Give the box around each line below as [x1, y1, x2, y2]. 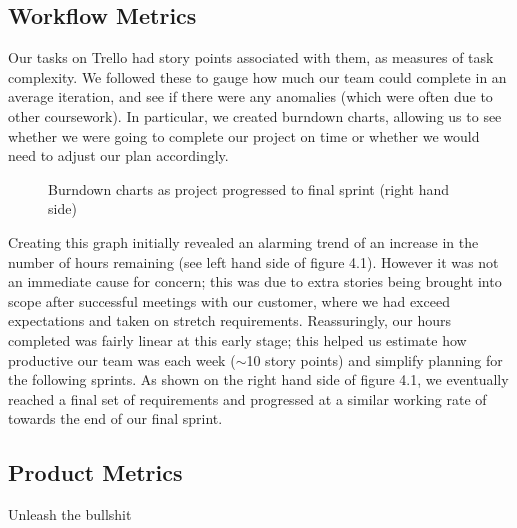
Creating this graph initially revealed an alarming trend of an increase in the [8, 231, 479, 252]
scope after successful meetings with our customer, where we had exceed [8, 290, 450, 311]
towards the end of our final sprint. [8, 408, 223, 429]
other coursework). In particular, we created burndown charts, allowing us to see [8, 105, 502, 126]
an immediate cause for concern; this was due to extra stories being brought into [8, 271, 502, 292]
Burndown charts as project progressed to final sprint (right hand [48, 178, 450, 199]
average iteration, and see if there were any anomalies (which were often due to [8, 86, 493, 107]
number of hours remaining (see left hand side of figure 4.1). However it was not [8, 251, 499, 272]
